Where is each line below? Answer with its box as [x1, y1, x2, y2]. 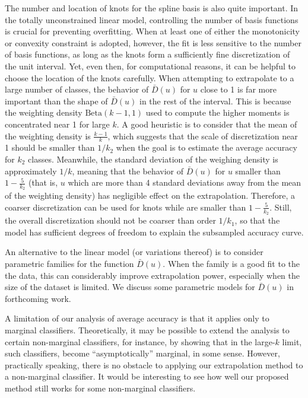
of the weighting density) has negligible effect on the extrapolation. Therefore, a [5, 189, 296, 202]
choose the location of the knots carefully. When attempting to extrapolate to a [5, 71, 294, 84]
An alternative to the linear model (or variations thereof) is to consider [5, 246, 263, 258]
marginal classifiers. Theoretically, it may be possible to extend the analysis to [5, 323, 290, 336]
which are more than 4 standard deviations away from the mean [68, 176, 301, 189]
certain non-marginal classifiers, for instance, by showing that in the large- [5, 335, 275, 348]
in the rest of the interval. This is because [139, 94, 291, 107]
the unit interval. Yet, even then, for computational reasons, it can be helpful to [5, 59, 296, 72]
